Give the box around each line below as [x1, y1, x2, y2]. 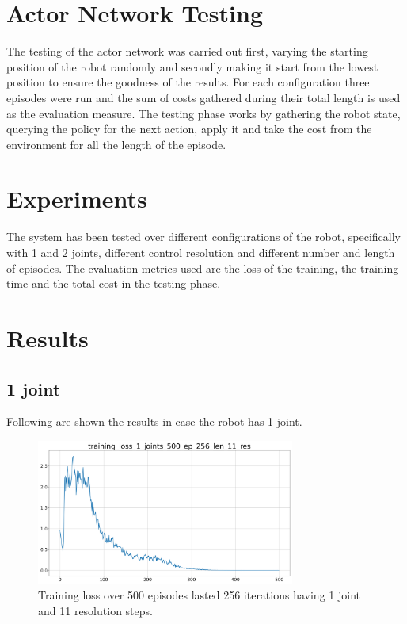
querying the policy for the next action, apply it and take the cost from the [6, 121, 372, 137]
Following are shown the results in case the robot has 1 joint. [6, 413, 302, 430]
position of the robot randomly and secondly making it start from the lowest [6, 58, 378, 75]
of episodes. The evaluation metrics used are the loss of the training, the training [6, 259, 399, 276]
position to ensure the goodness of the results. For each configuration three [6, 74, 370, 90]
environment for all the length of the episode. [6, 136, 226, 152]
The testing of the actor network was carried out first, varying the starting [6, 43, 368, 59]
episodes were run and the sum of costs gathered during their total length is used [6, 89, 401, 105]
